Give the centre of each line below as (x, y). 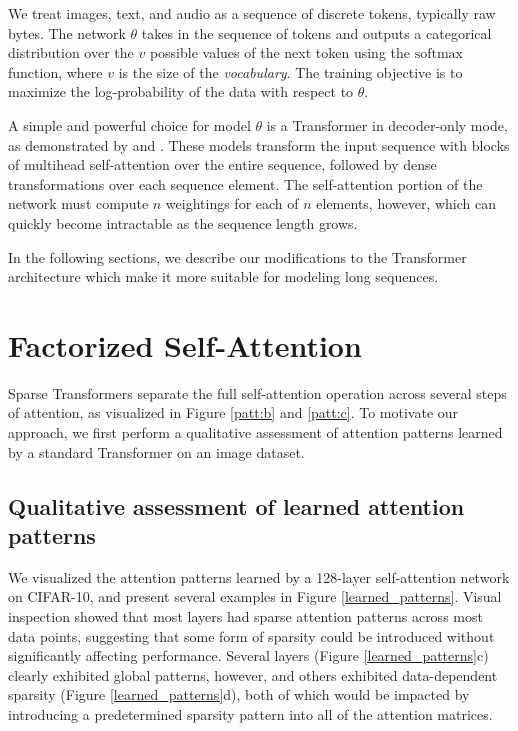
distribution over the (71, 52)
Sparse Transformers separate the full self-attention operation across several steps (257, 392)
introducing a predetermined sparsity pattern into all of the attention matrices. (250, 713)
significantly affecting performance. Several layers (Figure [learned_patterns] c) (248, 655)
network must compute (78, 203)
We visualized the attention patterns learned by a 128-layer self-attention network (259, 576)
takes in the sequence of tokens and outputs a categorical (316, 32)
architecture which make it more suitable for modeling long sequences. (223, 276)
